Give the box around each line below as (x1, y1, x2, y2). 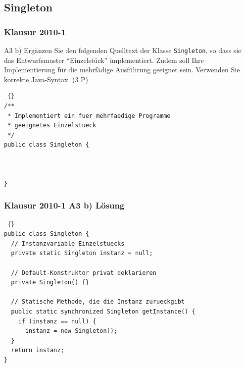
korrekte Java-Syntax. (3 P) (4, 74, 89, 84)
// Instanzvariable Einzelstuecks (11, 240, 125, 247)
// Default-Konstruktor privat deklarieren (11, 269, 156, 276)
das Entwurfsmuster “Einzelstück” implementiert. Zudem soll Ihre (4, 54, 204, 65)
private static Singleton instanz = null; (11, 250, 153, 257)
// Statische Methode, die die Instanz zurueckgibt (11, 298, 185, 306)
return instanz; (11, 347, 64, 354)
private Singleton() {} (11, 279, 89, 286)
